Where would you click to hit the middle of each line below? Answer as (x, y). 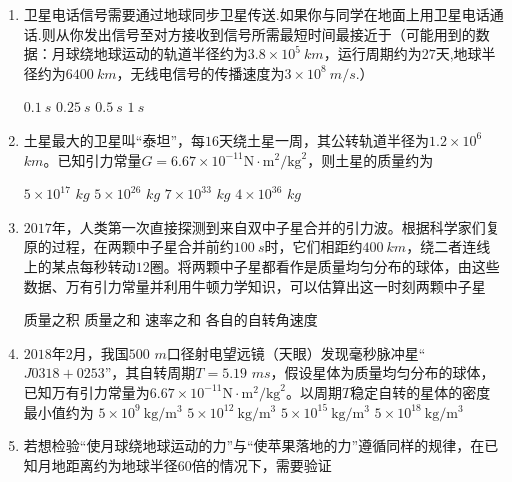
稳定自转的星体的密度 (420, 391)
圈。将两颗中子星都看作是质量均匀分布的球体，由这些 (324, 265)
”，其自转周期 (150, 372)
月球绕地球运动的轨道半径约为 (149, 53)
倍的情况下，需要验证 (261, 464)
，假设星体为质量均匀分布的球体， (382, 372)
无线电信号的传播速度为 (207, 72)
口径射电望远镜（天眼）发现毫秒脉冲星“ (296, 352)
